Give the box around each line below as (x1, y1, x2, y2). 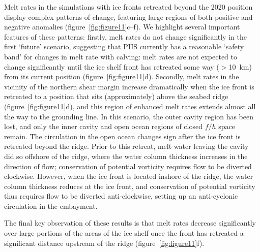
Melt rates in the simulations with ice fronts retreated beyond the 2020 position (4, 2, 253, 12)
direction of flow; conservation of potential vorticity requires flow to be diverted (4, 161, 252, 171)
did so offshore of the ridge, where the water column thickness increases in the (4, 150, 248, 161)
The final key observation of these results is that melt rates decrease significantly (4, 217, 256, 228)
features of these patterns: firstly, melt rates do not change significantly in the (4, 31, 247, 42)
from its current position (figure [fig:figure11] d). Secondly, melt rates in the (4, 71, 239, 82)
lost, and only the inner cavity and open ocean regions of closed (4, 121, 203, 132)
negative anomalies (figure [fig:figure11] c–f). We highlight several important (4, 21, 240, 32)
